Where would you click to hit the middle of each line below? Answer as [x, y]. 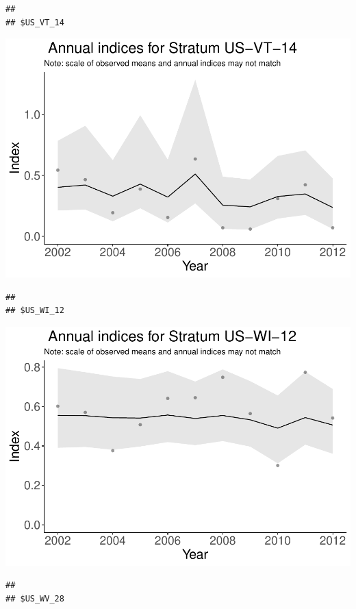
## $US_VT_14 [35, 22]
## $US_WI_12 [35, 311]
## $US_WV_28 [35, 599]
